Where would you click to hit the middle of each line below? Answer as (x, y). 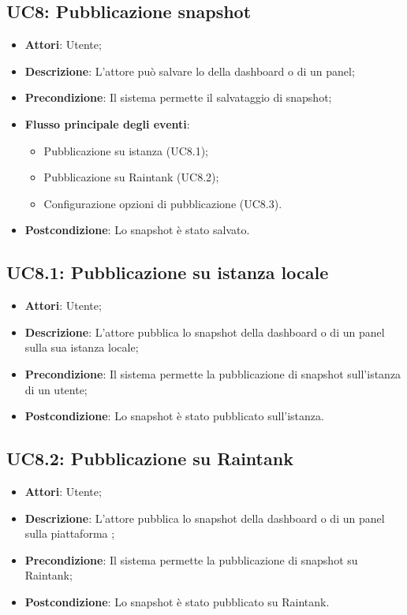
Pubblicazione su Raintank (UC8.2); (131, 177)
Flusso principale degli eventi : (107, 123)
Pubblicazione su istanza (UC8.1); (126, 150)
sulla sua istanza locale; (82, 347)
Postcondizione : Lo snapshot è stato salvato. (137, 230)
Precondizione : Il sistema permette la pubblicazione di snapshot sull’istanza (213, 373)
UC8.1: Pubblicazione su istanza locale (168, 272)
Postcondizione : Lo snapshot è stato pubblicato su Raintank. (177, 601)
